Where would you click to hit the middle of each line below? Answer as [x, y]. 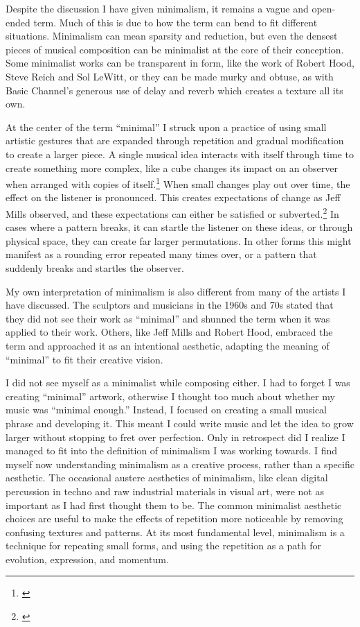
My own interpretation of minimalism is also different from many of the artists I [176, 291]
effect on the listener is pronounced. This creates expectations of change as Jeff [173, 197]
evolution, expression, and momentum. [87, 559]
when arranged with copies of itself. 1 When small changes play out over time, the [178, 183]
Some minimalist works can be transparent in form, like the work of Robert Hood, [180, 63]
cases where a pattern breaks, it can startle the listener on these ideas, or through [179, 227]
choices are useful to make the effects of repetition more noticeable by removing [174, 518]
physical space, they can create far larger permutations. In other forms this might [179, 240]
